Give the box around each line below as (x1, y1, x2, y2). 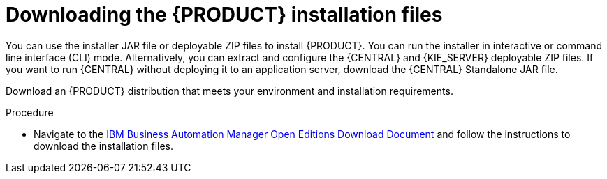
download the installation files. (34, 139, 174, 152)
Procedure (6, 106, 54, 118)
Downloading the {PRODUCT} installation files (6, 3, 443, 26)
